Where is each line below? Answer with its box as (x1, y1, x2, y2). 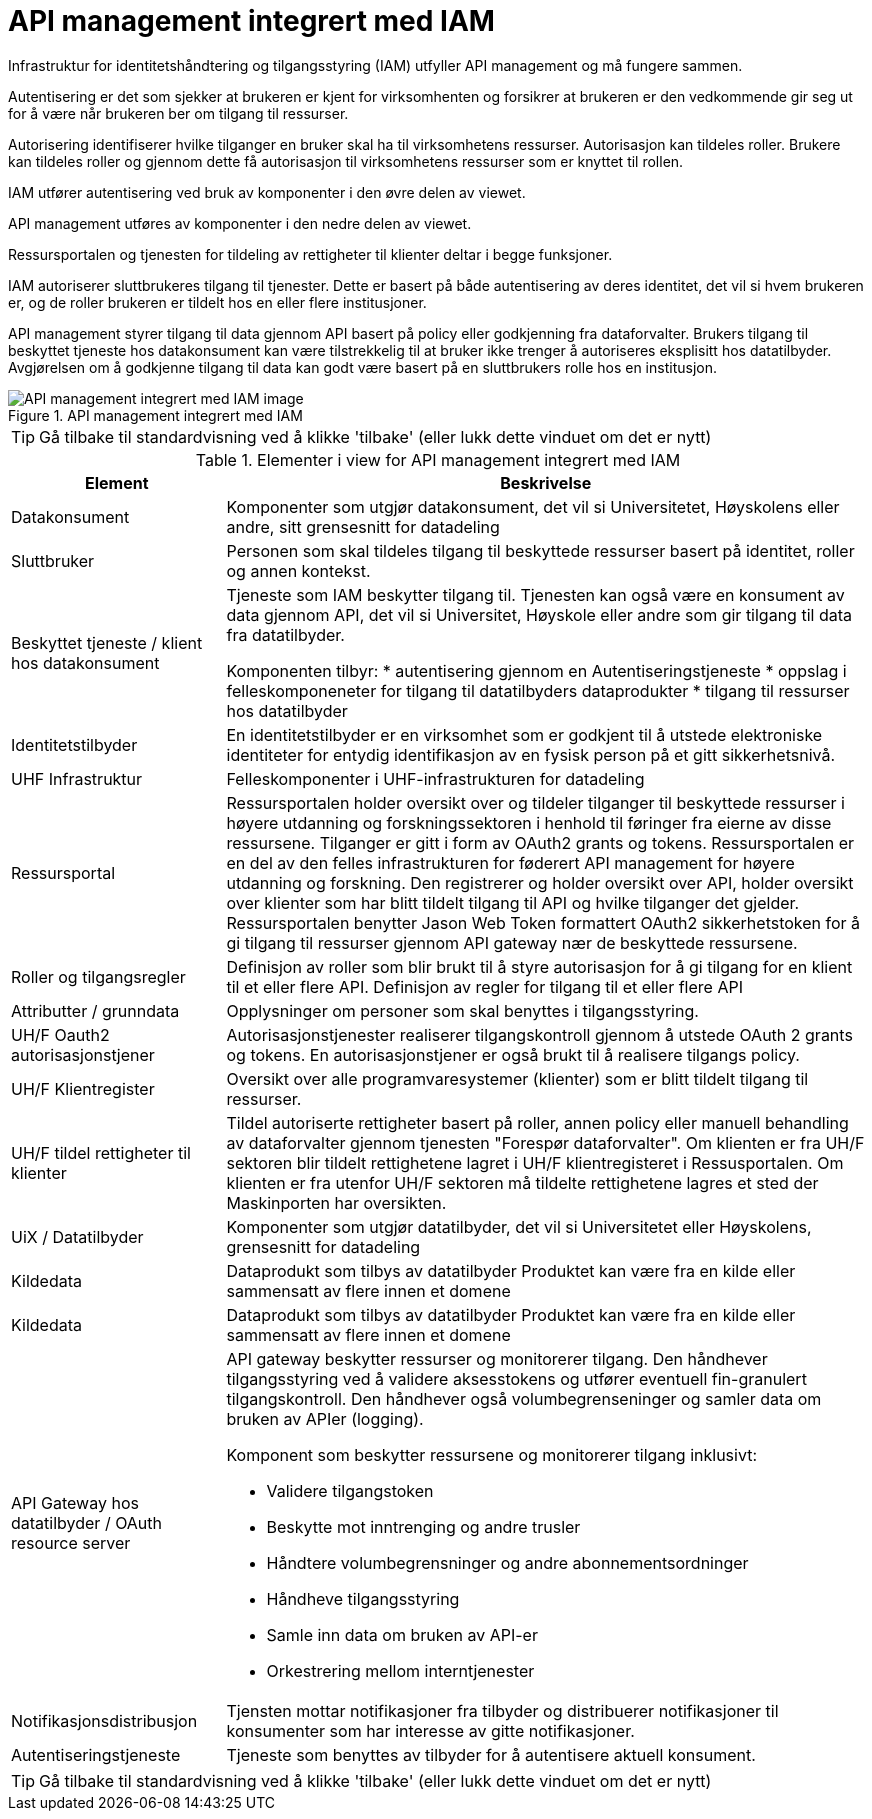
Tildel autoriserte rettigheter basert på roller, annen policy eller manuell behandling (226, 1112, 849, 1133)
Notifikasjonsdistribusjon (11, 1710, 198, 1731)
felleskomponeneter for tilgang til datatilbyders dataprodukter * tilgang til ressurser (226, 680, 850, 701)
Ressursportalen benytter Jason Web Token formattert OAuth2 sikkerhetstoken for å (226, 912, 861, 933)
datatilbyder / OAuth (11, 1512, 163, 1533)
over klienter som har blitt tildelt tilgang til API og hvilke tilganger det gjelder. (226, 892, 800, 913)
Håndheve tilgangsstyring (266, 1588, 460, 1609)
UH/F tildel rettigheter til (11, 1142, 191, 1163)
